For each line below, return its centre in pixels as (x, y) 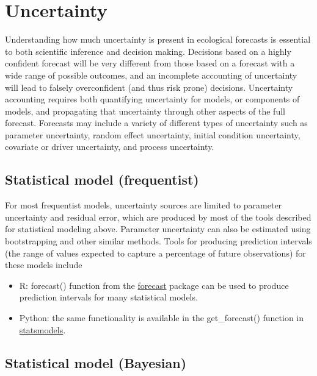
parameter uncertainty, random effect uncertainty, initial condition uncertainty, (153, 134)
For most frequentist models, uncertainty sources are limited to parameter (144, 205)
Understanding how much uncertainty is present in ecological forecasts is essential (158, 39)
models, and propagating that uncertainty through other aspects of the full (145, 111)
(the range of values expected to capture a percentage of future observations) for (155, 253)
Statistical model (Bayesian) (96, 362)
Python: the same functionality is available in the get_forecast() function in (162, 318)
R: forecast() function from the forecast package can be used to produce (154, 285)
